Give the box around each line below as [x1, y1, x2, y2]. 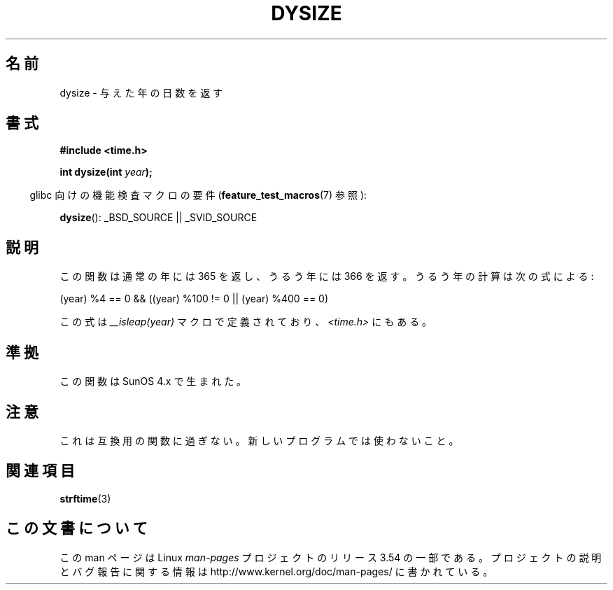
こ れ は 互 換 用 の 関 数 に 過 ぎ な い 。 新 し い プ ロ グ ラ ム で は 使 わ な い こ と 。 [59, 434, 459, 447]
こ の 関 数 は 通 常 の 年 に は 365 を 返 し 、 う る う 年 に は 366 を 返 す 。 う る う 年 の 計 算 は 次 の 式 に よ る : [59, 270, 594, 283]
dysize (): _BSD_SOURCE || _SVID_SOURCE [59, 211, 258, 224]
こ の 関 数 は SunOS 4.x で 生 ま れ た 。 [59, 375, 247, 388]
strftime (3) [59, 492, 111, 505]
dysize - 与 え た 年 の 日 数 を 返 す [59, 86, 223, 99]
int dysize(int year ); [59, 166, 153, 178]
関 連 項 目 [6, 462, 75, 480]
